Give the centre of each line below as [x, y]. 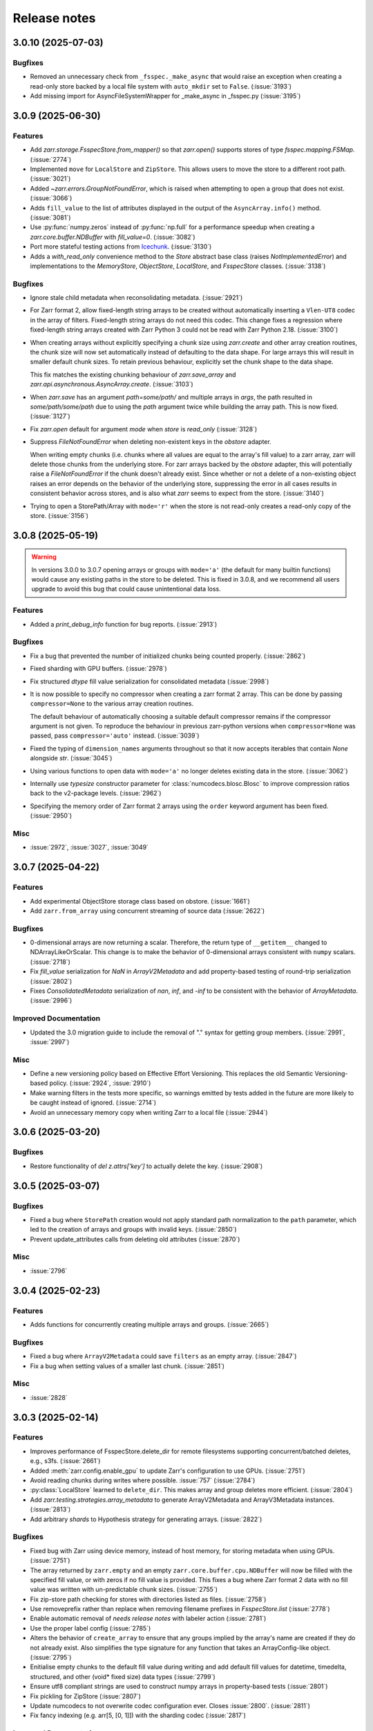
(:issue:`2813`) [50, 1509]
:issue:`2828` [49, 1397]
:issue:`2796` [49, 1271]
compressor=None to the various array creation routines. [112, 703]
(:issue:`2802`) [51, 981]
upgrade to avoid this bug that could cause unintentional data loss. [126, 589]
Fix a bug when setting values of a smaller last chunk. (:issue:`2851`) [127, 1366]
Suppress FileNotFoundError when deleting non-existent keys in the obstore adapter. [151, 442]
